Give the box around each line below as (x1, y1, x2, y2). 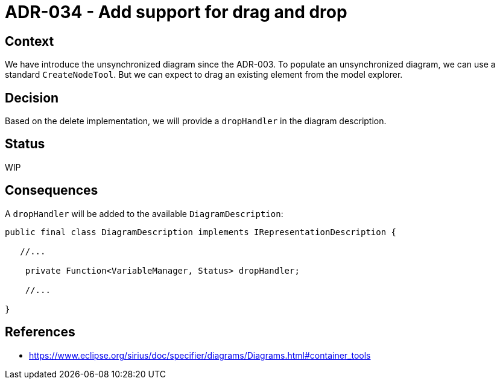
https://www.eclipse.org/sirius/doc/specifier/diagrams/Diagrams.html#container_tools (29, 350, 371, 360)
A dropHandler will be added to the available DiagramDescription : (5, 208, 283, 219)
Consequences (5, 183, 98, 198)
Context (5, 33, 54, 49)
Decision (5, 90, 59, 105)
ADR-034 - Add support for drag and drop (5, 2, 347, 22)
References (5, 324, 75, 340)
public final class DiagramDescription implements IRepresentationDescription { (5, 227, 397, 237)
